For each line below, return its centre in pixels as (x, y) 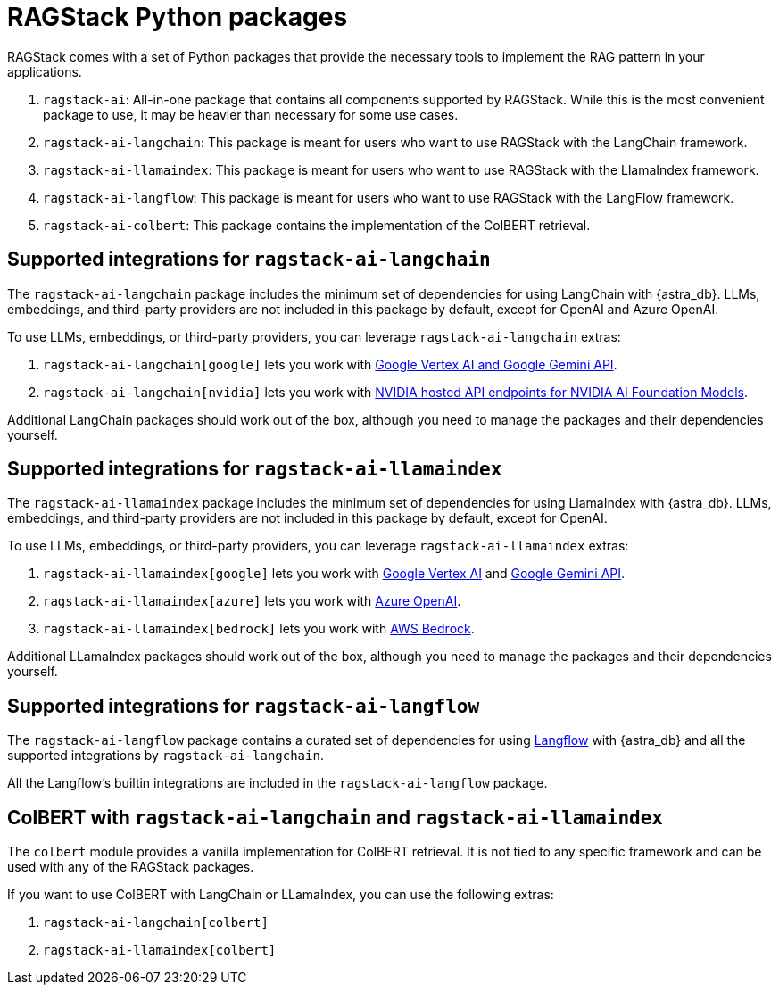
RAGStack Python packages (178, 17)
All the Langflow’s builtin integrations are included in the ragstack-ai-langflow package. (278, 783)
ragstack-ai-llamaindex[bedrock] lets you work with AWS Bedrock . (259, 629)
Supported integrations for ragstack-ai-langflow (244, 706)
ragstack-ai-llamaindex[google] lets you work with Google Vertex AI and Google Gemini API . (334, 574)
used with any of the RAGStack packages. (131, 867)
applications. (45, 71)
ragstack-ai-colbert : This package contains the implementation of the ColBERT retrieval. (317, 225)
